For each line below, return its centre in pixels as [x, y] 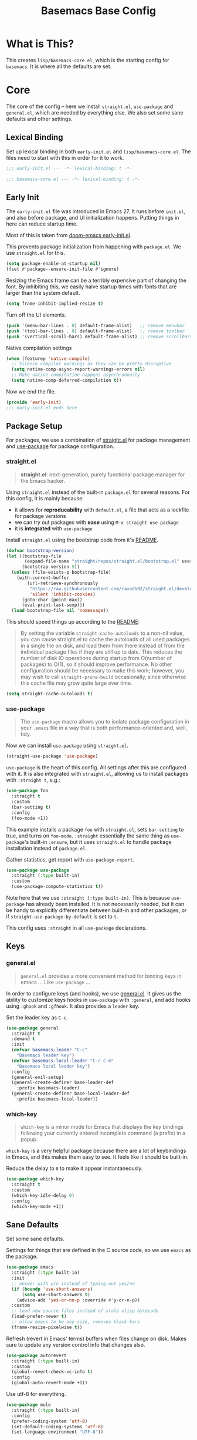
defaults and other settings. [39, 119]
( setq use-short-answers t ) [56, 1294]
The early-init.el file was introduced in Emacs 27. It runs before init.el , [96, 211]
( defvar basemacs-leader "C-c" [50, 1050]
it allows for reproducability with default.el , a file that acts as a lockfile [102, 510]
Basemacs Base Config [98, 11]
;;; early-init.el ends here [42, 408]
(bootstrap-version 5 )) [51, 567]
